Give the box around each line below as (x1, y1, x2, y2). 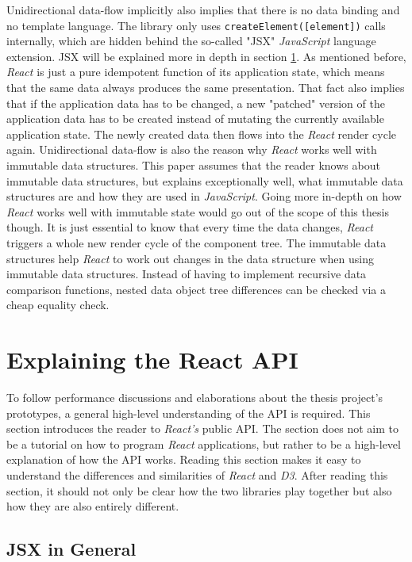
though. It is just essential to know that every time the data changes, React (6, 219, 374, 235)
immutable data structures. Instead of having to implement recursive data (6, 266, 367, 282)
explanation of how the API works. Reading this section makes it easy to (6, 451, 361, 468)
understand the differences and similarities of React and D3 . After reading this (6, 467, 388, 484)
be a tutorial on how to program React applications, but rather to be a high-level (6, 435, 401, 452)
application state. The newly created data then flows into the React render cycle (6, 125, 397, 142)
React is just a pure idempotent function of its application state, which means (6, 63, 385, 80)
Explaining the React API (6, 343, 298, 376)
